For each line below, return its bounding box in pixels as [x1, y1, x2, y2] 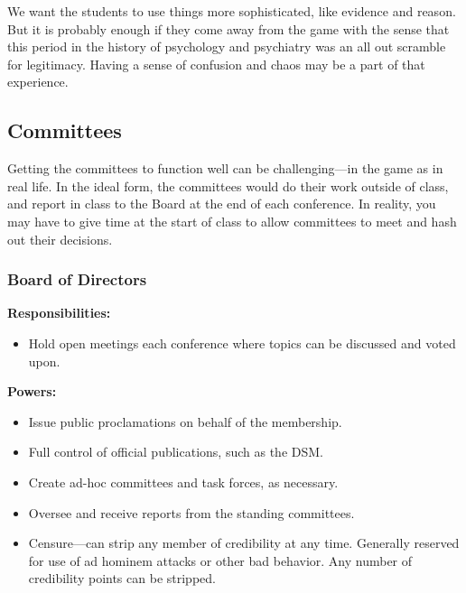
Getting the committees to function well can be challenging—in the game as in [7, 159, 443, 178]
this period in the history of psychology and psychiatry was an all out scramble [7, 37, 446, 56]
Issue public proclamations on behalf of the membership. [28, 412, 342, 431]
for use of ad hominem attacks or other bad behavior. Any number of [28, 551, 413, 570]
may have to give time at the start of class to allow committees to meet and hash [7, 211, 457, 230]
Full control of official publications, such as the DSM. [28, 442, 323, 461]
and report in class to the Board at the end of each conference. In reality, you [7, 194, 436, 213]
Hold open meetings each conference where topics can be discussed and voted [28, 333, 456, 352]
